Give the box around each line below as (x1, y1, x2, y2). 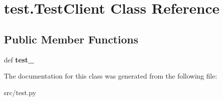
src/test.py (4, 87, 36, 97)
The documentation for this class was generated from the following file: (4, 71, 217, 81)
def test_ (4, 54, 34, 64)
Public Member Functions (4, 31, 138, 46)
